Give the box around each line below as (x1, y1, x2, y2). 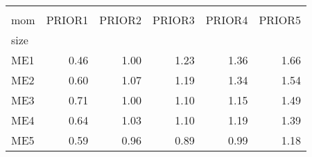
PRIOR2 (99, 12, 142, 28)
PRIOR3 (153, 12, 195, 28)
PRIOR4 (205, 12, 248, 28)
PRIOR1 (46, 12, 89, 28)
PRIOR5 (259, 12, 302, 28)
